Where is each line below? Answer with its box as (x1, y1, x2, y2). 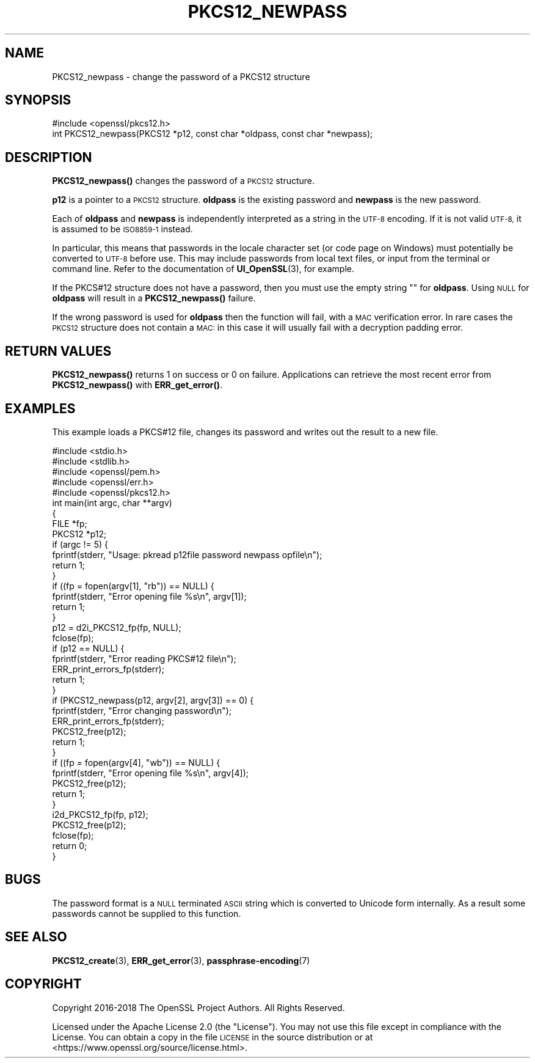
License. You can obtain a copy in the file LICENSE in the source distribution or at (52, 1031, 373, 1042)
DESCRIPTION (5, 149, 92, 165)
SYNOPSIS (5, 92, 71, 108)
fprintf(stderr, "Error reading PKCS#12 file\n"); (52, 653, 236, 664)
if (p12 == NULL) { (52, 642, 125, 653)
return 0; (52, 840, 87, 851)
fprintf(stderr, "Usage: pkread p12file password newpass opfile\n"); (52, 549, 322, 560)
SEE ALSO (5, 929, 67, 945)
